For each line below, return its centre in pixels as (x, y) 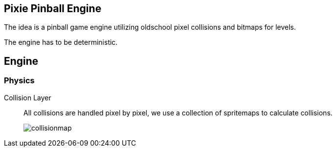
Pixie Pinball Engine (53, 9)
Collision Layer (28, 97)
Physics (19, 81)
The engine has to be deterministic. (61, 42)
